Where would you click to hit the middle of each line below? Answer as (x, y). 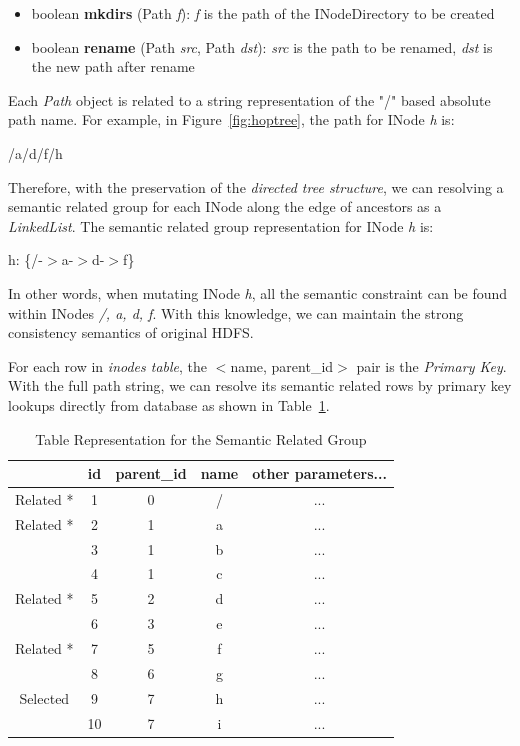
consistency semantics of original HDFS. (131, 332)
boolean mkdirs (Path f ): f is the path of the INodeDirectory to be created (263, 13)
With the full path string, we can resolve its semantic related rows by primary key (260, 385)
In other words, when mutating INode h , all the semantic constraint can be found (258, 292)
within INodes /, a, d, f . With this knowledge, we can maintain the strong (236, 312)
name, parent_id (282, 365)
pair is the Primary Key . (431, 365)
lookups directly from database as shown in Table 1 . (169, 404)
